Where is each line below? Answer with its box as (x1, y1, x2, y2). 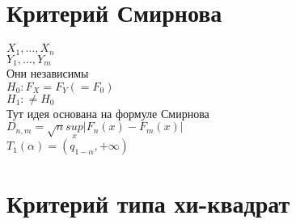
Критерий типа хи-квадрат (6, 186, 290, 219)
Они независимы (6, 65, 89, 82)
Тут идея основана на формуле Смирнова (6, 104, 209, 121)
